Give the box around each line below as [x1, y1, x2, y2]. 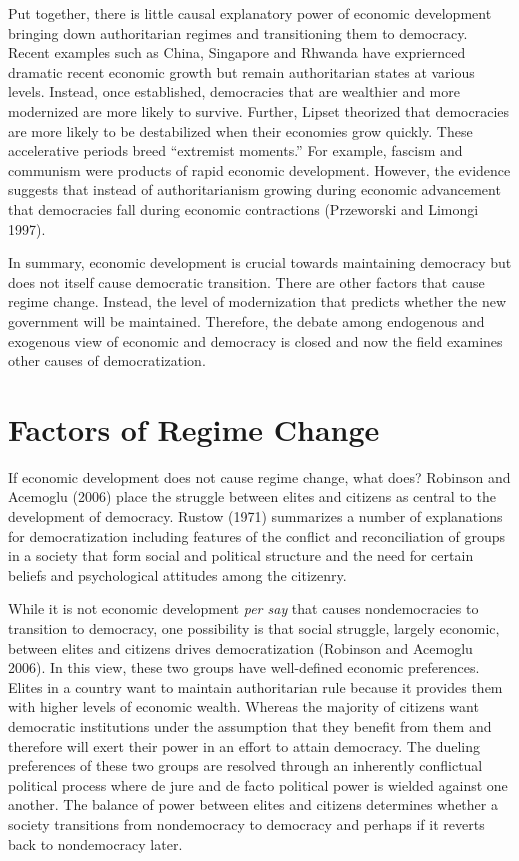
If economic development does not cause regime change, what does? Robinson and [8, 466, 511, 487]
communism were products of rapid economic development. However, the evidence [8, 159, 511, 180]
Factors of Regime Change [8, 408, 380, 449]
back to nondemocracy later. [8, 833, 183, 854]
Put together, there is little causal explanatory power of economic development [8, 3, 492, 23]
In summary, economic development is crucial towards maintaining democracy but [8, 252, 512, 273]
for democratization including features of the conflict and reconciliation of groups [8, 525, 506, 546]
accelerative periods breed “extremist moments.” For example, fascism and [8, 140, 463, 161]
